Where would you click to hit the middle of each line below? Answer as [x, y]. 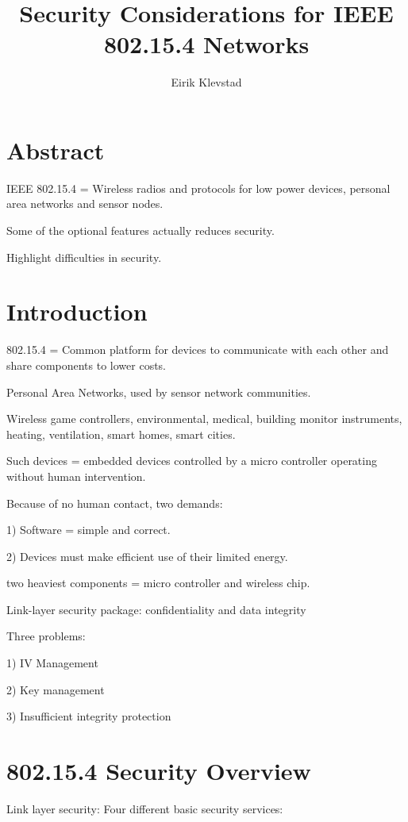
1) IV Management [52, 663]
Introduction [77, 311]
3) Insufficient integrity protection [89, 716]
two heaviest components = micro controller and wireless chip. [158, 583]
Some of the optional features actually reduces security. [140, 230]
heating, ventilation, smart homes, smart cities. [121, 434]
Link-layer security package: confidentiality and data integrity [156, 609]
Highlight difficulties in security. [84, 257]
